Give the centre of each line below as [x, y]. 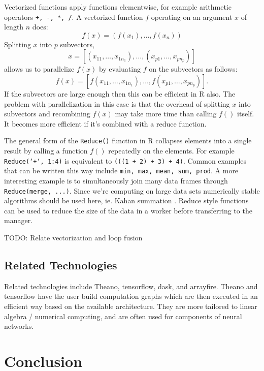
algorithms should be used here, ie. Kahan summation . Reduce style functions [126, 200]
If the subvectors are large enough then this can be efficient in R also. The [120, 94]
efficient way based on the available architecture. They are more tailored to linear [131, 306]
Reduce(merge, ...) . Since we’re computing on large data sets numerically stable [132, 190]
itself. [246, 114]
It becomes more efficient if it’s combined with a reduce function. [105, 123]
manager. [19, 220]
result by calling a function [46, 151]
